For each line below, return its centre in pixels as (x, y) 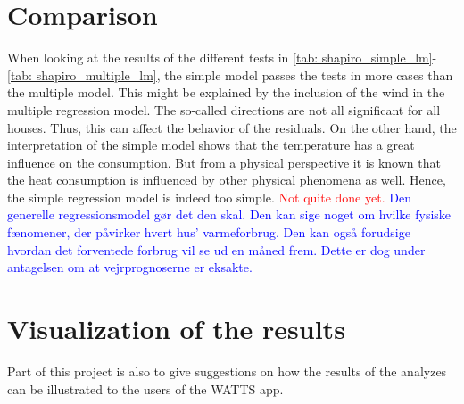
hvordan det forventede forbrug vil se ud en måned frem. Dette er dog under (216, 249)
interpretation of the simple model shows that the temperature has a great (211, 145)
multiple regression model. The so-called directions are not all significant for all (224, 109)
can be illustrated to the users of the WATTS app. (145, 388)
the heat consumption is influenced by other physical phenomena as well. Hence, (227, 180)
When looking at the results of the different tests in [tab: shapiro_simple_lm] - (222, 58)
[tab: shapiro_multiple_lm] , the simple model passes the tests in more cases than (230, 74)
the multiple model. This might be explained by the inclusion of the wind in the (226, 92)
